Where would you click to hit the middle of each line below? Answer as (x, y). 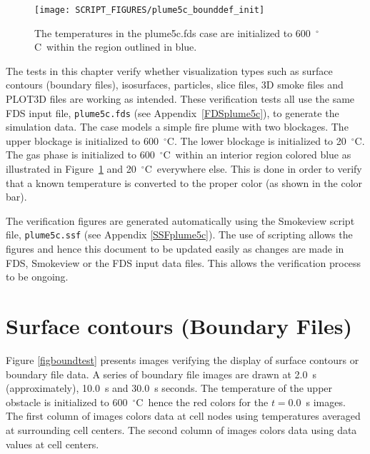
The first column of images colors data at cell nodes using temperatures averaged (183, 416)
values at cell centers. (52, 444)
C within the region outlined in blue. (116, 47)
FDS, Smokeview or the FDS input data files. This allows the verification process (184, 262)
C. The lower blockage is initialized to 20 (256, 140)
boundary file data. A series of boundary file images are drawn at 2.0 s (161, 374)
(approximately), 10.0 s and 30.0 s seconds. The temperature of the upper (169, 388)
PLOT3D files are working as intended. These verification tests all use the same (180, 99)
